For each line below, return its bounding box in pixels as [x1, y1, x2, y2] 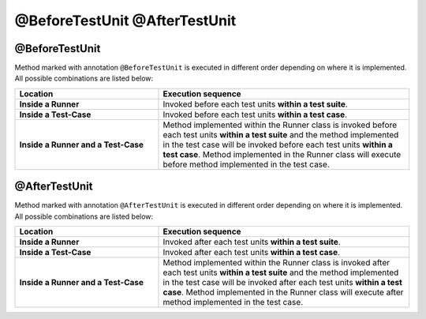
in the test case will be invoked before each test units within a [163, 139, 394, 150]
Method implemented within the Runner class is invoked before [163, 119, 398, 130]
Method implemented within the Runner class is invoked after [163, 257, 390, 268]
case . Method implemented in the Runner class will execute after [163, 287, 404, 298]
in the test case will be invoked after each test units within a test [163, 277, 402, 288]
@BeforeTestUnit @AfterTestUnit [14, 12, 237, 29]
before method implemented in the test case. [163, 159, 331, 170]
